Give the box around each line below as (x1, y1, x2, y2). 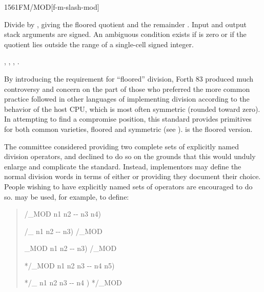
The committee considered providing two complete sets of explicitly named (4, 141, 239, 151)
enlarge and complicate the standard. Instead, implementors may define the (4, 161, 241, 171)
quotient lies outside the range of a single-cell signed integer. (4, 38, 194, 49)
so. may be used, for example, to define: (4, 191, 129, 202)
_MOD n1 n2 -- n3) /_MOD (24, 243, 117, 254)
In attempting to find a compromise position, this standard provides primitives (4, 113, 252, 124)
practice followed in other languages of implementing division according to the (4, 93, 250, 104)
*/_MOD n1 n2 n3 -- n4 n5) (24, 260, 115, 270)
